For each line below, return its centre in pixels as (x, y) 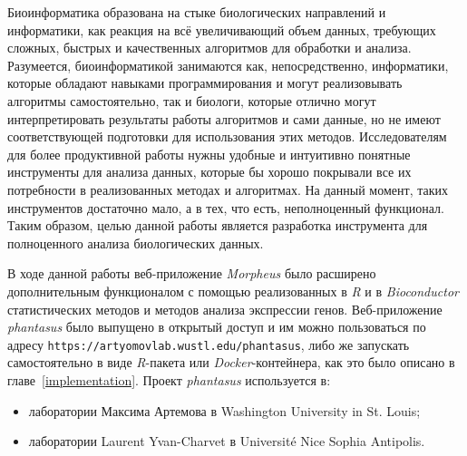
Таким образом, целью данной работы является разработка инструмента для (218, 225)
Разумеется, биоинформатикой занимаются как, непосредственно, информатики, (228, 65)
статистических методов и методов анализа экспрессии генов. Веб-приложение (225, 309)
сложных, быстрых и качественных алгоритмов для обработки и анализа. (209, 48)
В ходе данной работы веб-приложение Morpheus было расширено (192, 273)
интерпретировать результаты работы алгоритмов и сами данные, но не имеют (224, 118)
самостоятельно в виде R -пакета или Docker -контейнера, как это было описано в (231, 362)
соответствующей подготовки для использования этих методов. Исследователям (227, 136)
